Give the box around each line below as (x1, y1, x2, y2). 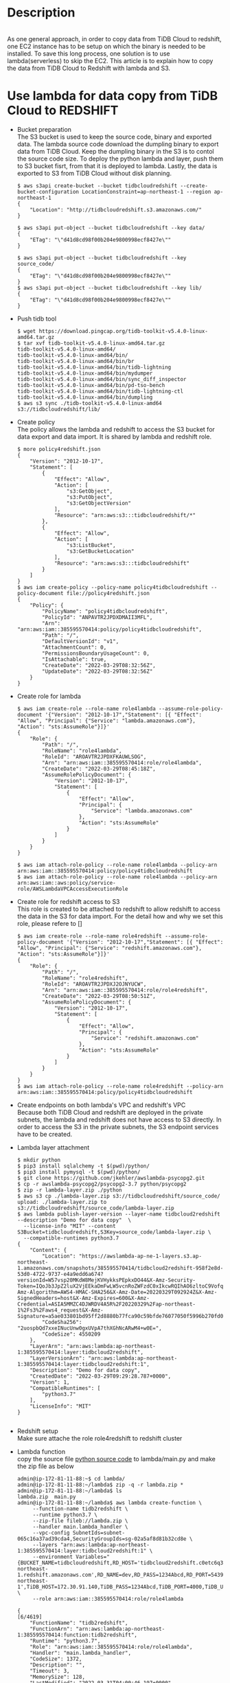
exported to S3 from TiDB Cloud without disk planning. (16, 169, 172, 177)
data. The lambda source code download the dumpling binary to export (16, 139, 219, 148)
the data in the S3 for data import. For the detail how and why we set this (16, 912, 223, 920)
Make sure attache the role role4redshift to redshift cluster (16, 1434, 183, 1442)
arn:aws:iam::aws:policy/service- (16, 879, 116, 886)
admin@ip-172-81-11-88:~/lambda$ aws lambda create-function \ (16, 1499, 203, 1506)
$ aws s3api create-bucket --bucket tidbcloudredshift (16, 182, 178, 189)
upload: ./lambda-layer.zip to (16, 1198, 107, 1205)
